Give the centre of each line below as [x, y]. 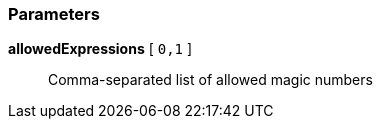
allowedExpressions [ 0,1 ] [100, 49]
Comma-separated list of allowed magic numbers [210, 80]
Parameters [54, 14]
